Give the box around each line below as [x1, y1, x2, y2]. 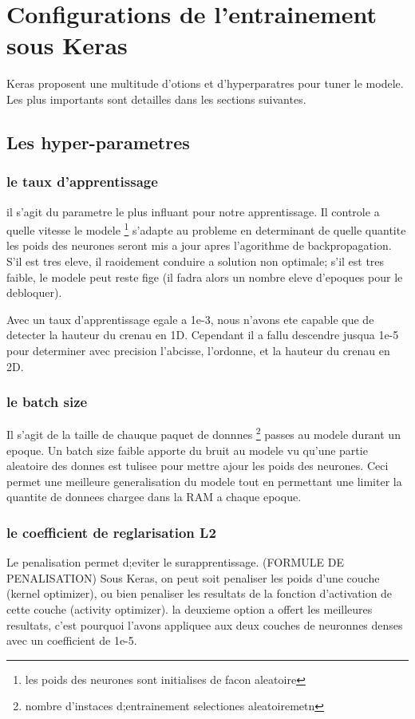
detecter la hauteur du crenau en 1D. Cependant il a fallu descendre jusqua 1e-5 [6, 326, 399, 343]
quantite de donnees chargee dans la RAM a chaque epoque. [6, 488, 302, 505]
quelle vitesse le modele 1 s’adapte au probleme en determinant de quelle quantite [6, 219, 406, 238]
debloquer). [6, 284, 62, 301]
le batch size [6, 392, 88, 412]
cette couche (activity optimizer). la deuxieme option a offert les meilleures [6, 600, 373, 617]
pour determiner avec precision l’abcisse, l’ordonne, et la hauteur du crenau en [6, 342, 390, 358]
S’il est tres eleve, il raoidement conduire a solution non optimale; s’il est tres [6, 252, 385, 269]
